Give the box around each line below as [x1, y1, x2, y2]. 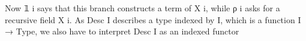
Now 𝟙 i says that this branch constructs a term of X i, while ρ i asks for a [5, 2, 280, 14]
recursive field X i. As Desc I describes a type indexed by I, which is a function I [5, 13, 301, 26]
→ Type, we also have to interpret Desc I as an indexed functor [5, 25, 239, 37]
